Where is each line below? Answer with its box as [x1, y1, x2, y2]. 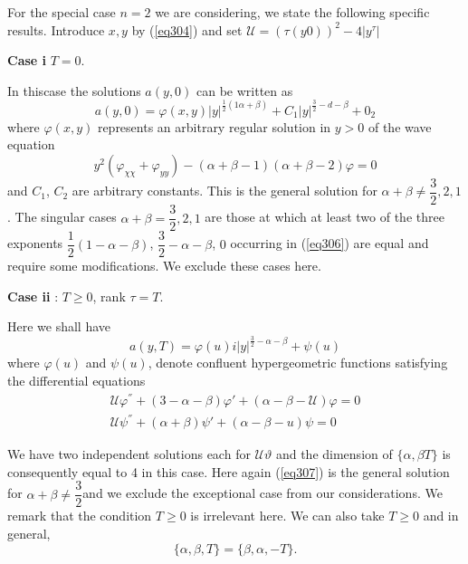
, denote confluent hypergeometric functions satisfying [148, 353, 448, 372]
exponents [7, 234, 63, 253]
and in [423, 506, 459, 525]
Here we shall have [7, 317, 111, 336]
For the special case [7, 3, 116, 21]
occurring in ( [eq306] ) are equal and [230, 234, 429, 253]
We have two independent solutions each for [7, 445, 251, 464]
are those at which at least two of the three [205, 207, 444, 226]
